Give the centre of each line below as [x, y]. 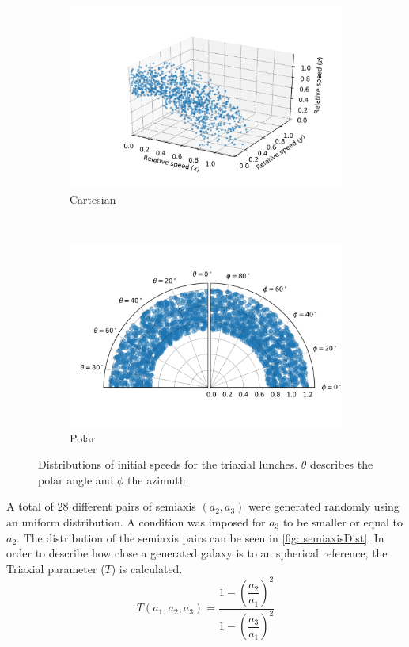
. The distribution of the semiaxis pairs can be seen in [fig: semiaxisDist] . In [201, 537]
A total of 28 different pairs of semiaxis [101, 506]
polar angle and [76, 479]
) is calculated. [147, 568]
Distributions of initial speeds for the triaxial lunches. [168, 464]
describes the [342, 464]
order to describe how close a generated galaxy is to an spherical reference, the [197, 553]
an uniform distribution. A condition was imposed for [136, 521]
